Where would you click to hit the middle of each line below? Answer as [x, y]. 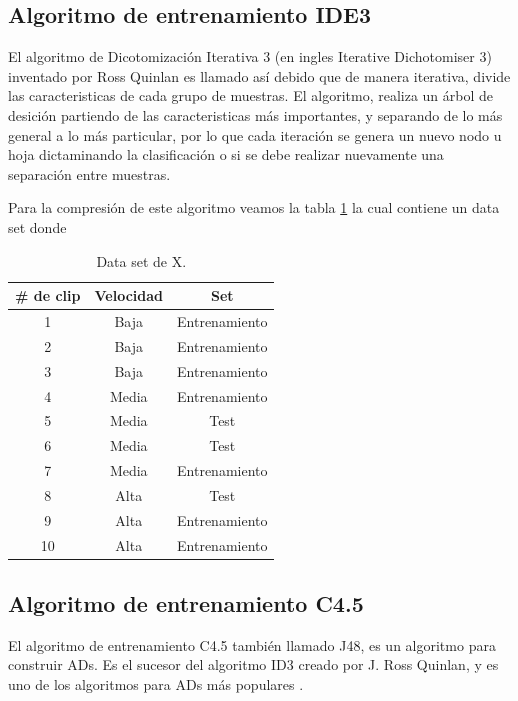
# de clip [48, 295]
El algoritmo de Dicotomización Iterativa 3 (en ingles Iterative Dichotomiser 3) [250, 56]
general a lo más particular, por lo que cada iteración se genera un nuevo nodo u [255, 134]
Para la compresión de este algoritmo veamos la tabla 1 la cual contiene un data [254, 207]
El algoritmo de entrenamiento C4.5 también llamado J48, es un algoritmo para [252, 644]
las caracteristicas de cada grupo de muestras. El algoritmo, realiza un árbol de [251, 95]
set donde [37, 226]
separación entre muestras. [89, 173]
